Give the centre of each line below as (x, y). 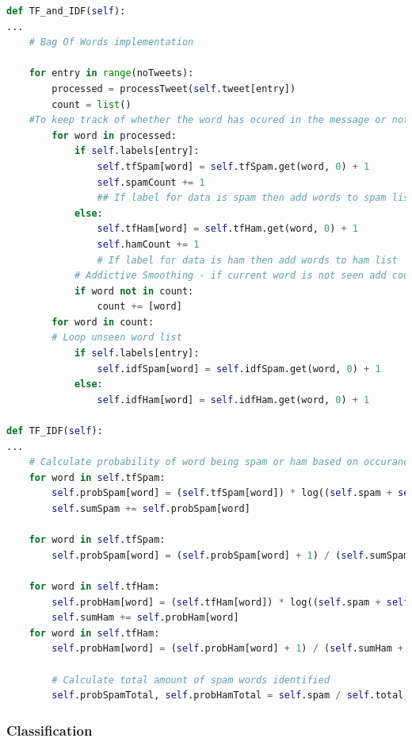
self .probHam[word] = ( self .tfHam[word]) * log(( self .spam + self (231, 602)
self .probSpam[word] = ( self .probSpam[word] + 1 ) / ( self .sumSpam (231, 555)
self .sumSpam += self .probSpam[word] (151, 509)
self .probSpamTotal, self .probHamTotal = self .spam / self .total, (231, 696)
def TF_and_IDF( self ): (66, 11)
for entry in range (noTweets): (111, 73)
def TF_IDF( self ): (55, 431)
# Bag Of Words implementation (111, 42)
